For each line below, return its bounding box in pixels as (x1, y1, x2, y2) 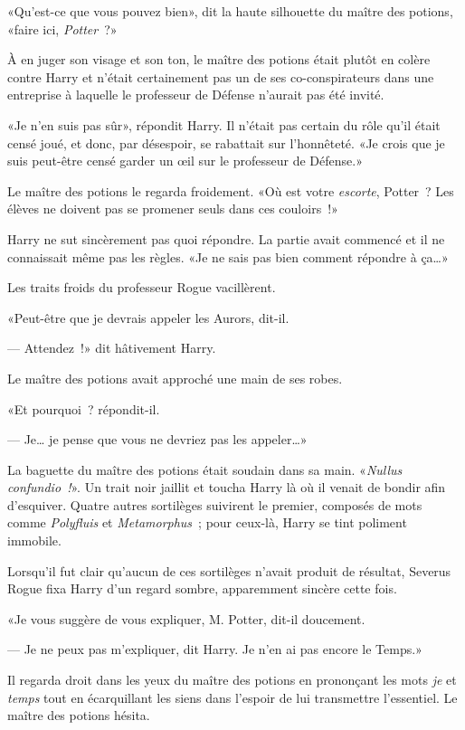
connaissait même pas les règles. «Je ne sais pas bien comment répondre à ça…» (7, 247, 449, 266)
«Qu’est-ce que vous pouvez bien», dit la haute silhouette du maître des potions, (7, 2, 453, 20)
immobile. (7, 531, 62, 550)
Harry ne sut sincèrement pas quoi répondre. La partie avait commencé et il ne (7, 229, 445, 248)
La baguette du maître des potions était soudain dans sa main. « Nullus (7, 460, 403, 479)
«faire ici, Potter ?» (7, 19, 118, 38)
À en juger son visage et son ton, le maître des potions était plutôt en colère (7, 50, 431, 69)
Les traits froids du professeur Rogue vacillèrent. (7, 278, 276, 297)
